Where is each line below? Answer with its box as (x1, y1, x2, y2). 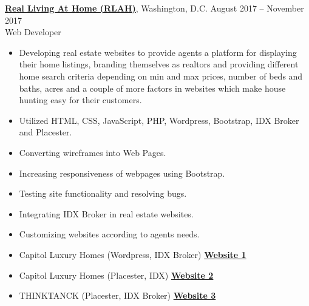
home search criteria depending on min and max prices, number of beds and (19, 69, 303, 82)
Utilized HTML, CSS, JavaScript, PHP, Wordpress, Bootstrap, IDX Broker (19, 114, 299, 126)
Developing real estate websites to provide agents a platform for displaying (19, 46, 297, 58)
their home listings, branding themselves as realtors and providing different (19, 58, 299, 70)
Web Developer (5, 25, 61, 38)
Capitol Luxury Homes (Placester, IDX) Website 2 (19, 268, 214, 281)
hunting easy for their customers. (19, 93, 142, 106)
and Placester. (19, 126, 72, 138)
